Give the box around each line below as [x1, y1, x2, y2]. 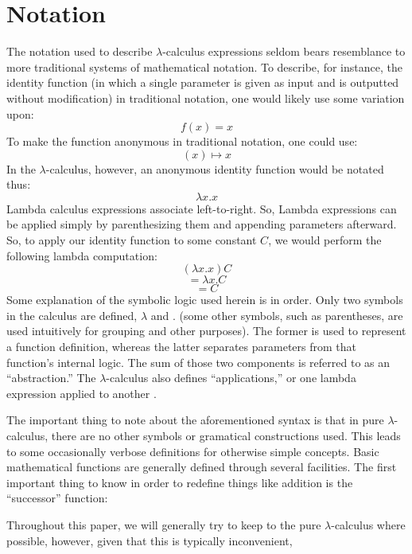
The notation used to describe [6, 43, 153, 60]
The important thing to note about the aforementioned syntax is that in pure [6, 412, 384, 428]
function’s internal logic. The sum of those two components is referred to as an [6, 353, 391, 370]
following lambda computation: [6, 247, 157, 263]
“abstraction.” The [6, 369, 96, 386]
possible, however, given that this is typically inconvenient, [6, 532, 293, 548]
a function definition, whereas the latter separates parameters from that [6, 338, 356, 355]
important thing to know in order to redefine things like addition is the [6, 474, 353, 490]
